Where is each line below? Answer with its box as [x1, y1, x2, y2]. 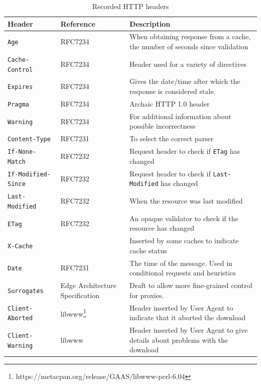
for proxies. [129, 290, 164, 300]
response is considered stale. [129, 86, 216, 97]
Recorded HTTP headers [92, 1, 169, 11]
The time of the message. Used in [129, 257, 232, 268]
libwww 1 [60, 307, 86, 319]
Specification [60, 290, 99, 300]
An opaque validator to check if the [129, 213, 238, 223]
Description [129, 18, 171, 29]
